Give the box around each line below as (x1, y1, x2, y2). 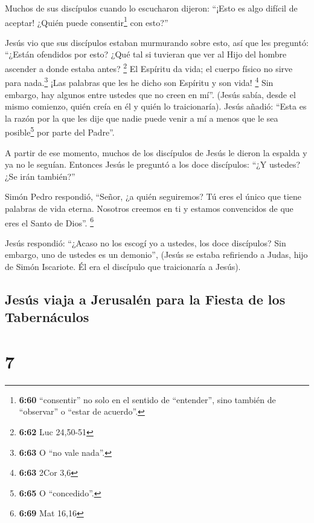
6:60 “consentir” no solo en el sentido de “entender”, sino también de (19, 393, 276, 406)
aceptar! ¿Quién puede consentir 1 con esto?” (5, 14, 168, 28)
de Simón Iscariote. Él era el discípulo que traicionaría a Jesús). (5, 260, 241, 272)
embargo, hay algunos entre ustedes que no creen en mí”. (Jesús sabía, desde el (5, 88, 296, 100)
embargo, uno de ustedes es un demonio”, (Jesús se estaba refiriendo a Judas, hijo (5, 248, 308, 261)
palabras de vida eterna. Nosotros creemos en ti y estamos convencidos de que (5, 202, 293, 214)
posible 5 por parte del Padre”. (5, 124, 115, 138)
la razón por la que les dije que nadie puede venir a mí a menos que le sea (5, 111, 278, 124)
